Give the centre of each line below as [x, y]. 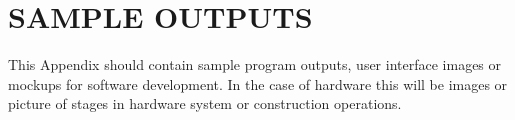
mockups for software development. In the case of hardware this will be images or [258, 83]
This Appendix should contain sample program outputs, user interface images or [255, 64]
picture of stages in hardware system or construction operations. [205, 103]
